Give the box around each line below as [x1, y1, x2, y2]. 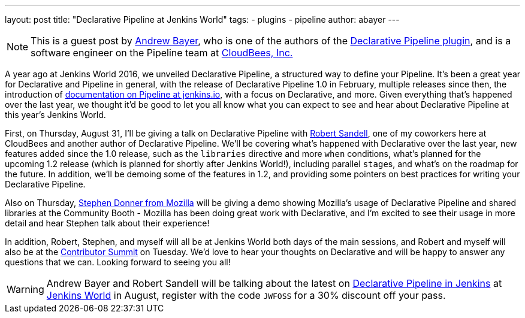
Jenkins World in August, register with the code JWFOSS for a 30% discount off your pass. [46, 289, 446, 301]
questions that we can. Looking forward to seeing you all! [5, 257, 231, 267]
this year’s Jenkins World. [5, 110, 106, 120]
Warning [7, 283, 44, 295]
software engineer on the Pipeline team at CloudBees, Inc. [31, 47, 293, 59]
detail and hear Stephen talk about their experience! [5, 218, 210, 228]
